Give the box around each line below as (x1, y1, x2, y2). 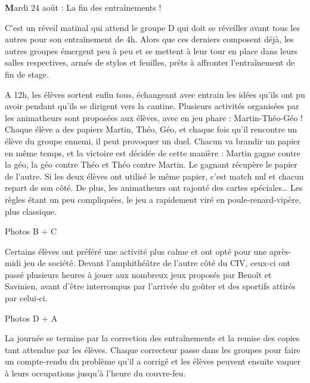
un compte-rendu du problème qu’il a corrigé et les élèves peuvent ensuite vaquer (5, 355, 301, 367)
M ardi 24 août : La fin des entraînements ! (5, 1, 162, 13)
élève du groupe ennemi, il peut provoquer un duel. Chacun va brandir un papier (5, 134, 300, 147)
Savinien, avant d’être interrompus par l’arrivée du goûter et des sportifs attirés (5, 280, 296, 292)
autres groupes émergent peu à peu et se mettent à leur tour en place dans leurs (5, 44, 297, 57)
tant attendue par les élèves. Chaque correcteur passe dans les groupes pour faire (5, 343, 300, 356)
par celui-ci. (5, 292, 48, 304)
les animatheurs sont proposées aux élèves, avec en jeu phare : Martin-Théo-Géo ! (5, 111, 303, 123)
